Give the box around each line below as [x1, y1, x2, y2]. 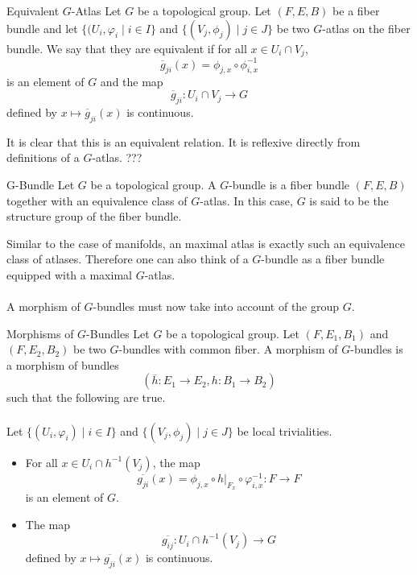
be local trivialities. [237, 422, 332, 439]
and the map [100, 73, 163, 90]
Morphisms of [6, 325, 74, 341]
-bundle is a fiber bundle [229, 176, 350, 192]
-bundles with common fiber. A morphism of [118, 341, 338, 358]
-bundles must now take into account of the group [93, 298, 340, 315]
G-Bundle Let [6, 176, 75, 192]
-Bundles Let [86, 325, 150, 341]
